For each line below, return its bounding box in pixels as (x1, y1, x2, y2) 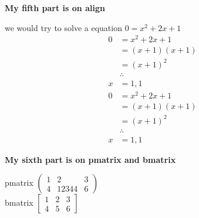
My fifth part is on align (5, 2, 105, 13)
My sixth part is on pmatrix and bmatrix (5, 153, 176, 165)
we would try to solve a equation (5, 21, 122, 33)
